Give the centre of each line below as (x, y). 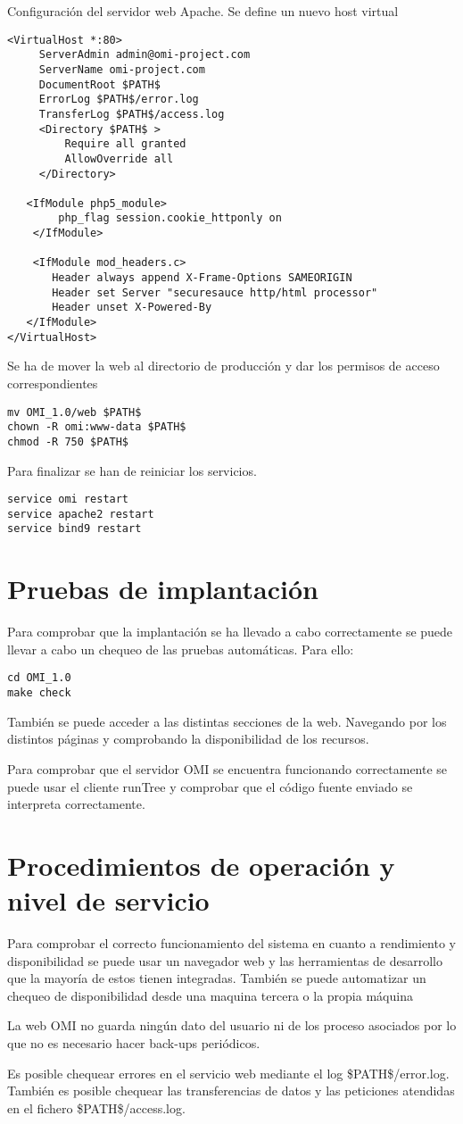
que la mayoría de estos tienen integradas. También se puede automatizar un (217, 978)
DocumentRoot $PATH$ (99, 84)
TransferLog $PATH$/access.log (132, 114)
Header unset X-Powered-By (132, 308)
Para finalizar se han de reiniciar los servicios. (132, 470)
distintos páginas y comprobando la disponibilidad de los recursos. (188, 739)
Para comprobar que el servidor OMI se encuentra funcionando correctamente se (227, 768)
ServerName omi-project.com (122, 69)
